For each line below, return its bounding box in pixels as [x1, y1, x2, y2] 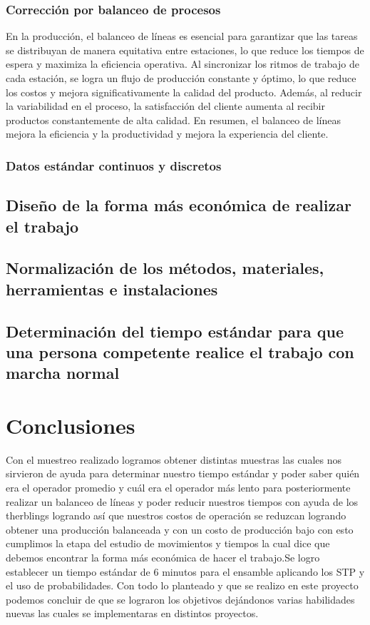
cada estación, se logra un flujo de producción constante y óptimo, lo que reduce [6, 71, 356, 85]
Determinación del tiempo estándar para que [6, 320, 344, 342]
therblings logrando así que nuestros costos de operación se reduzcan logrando [6, 508, 346, 523]
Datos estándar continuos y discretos [6, 156, 222, 174]
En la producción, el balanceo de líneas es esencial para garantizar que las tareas [6, 29, 358, 44]
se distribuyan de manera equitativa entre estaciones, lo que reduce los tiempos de [6, 42, 364, 57]
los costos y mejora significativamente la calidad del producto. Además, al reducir [6, 84, 362, 99]
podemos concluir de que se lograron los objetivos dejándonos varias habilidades [6, 591, 355, 606]
